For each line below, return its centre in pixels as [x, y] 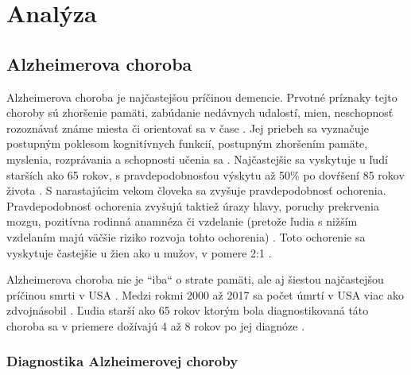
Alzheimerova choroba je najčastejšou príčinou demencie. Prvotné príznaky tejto [202, 97]
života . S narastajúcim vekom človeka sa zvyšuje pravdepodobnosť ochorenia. [196, 190]
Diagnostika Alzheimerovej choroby [122, 361]
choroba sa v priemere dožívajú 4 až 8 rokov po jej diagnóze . [156, 325]
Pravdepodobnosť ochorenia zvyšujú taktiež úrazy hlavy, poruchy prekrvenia [193, 205]
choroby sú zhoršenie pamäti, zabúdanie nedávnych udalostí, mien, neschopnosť [200, 112]
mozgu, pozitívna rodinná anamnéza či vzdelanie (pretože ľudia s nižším [182, 221]
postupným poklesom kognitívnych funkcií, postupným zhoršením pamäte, [187, 143]
